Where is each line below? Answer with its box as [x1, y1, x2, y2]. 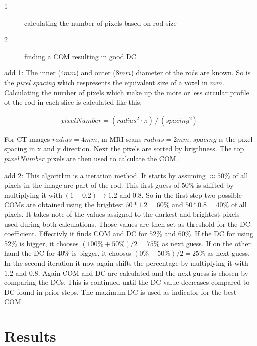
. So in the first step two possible [141, 189, 242, 200]
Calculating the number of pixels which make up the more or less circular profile [4, 87, 249, 97]
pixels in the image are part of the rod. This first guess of [4, 180, 180, 190]
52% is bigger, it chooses [4, 238, 79, 248]
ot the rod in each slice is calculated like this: [4, 97, 142, 107]
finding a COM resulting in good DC [24, 51, 136, 61]
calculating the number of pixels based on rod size [24, 17, 177, 28]
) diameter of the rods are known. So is [131, 68, 251, 78]
